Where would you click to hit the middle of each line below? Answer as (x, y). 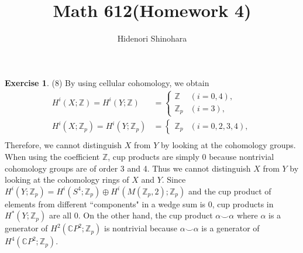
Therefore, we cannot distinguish (63, 145)
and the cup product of (230, 191)
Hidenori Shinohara (152, 38)
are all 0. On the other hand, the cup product (131, 215)
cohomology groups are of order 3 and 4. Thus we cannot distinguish (128, 168)
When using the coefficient (52, 157)
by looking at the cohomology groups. (228, 145)
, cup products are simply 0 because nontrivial (191, 157)
